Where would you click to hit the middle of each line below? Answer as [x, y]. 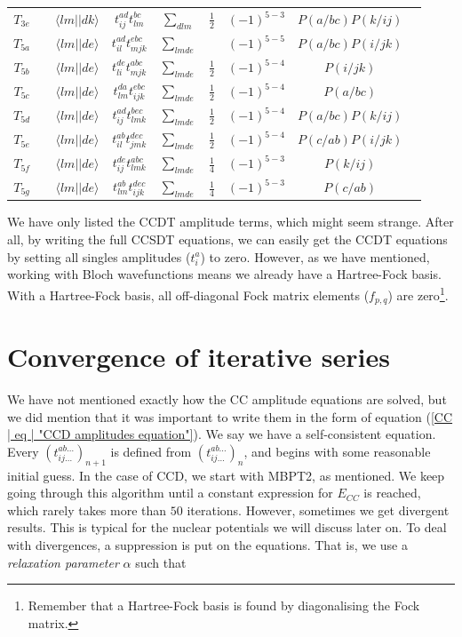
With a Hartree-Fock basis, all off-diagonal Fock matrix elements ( [188, 295]
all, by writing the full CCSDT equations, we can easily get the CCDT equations [227, 239]
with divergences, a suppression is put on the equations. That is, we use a [207, 545]
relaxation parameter [63, 562]
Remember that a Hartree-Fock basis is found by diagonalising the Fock [224, 605]
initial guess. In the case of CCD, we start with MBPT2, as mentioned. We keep [226, 475]
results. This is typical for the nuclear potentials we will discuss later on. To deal [227, 527]
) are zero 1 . [418, 293]
